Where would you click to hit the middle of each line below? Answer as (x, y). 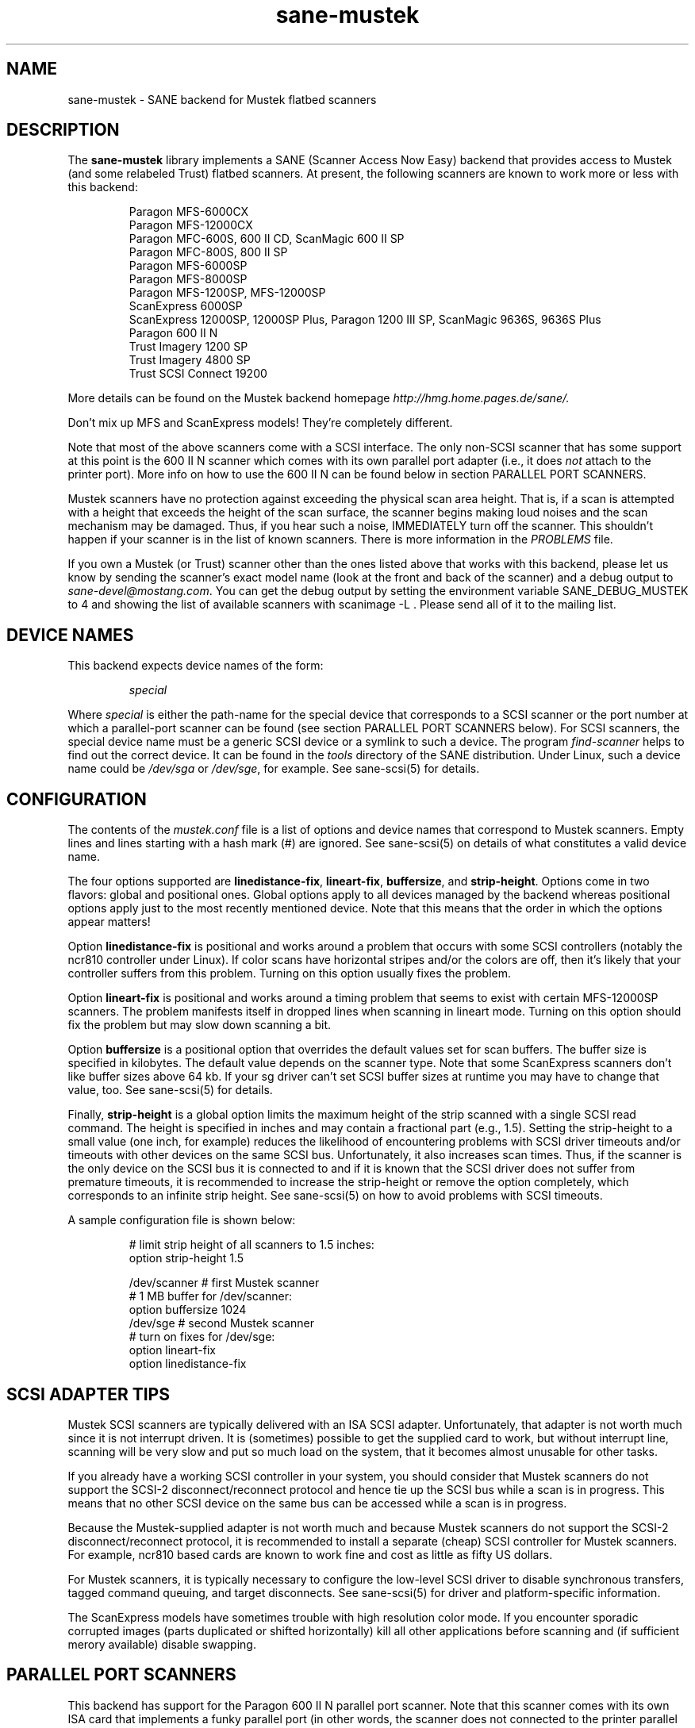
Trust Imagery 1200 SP (188, 347)
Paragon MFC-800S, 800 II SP (208, 252)
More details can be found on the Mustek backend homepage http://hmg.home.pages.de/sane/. (319, 398)
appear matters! (109, 922)
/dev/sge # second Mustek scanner (221, 1323)
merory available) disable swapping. (162, 1644)
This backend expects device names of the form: (196, 666)
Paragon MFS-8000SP (188, 279)
